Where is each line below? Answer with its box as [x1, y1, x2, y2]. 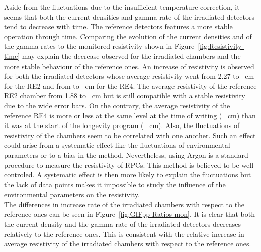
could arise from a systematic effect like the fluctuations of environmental [4, 140, 230, 150]
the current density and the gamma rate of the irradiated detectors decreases [4, 219, 241, 229]
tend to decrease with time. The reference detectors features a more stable [4, 21, 233, 32]
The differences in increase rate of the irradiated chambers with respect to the [4, 199, 245, 209]
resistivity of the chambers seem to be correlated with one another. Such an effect [4, 130, 256, 140]
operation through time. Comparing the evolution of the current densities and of [4, 31, 252, 41]
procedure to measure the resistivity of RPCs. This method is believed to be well [4, 159, 254, 170]
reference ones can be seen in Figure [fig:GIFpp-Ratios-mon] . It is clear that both [4, 209, 255, 219]
